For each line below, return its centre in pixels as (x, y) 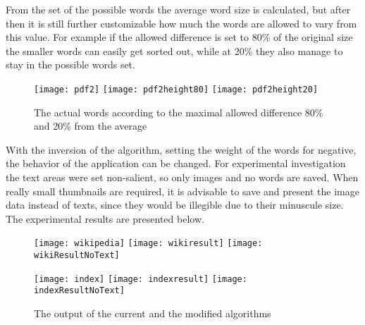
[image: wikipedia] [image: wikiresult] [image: (148, 244)
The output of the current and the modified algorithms (153, 313)
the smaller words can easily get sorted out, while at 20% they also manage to (174, 50)
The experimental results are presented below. (105, 218)
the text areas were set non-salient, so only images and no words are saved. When (182, 177)
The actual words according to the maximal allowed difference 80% (179, 112)
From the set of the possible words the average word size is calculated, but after (178, 9)
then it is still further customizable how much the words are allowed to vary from (181, 23)
